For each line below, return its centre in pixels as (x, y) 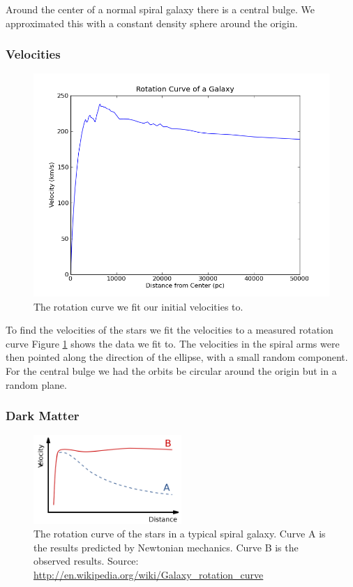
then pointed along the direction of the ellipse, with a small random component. (177, 357)
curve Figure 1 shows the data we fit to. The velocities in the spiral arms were (173, 343)
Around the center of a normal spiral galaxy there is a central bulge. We (160, 9)
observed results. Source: (86, 561)
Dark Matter (43, 416)
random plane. (36, 384)
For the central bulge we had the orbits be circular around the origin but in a (171, 370)
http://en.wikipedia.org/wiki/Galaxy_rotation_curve (149, 574)
